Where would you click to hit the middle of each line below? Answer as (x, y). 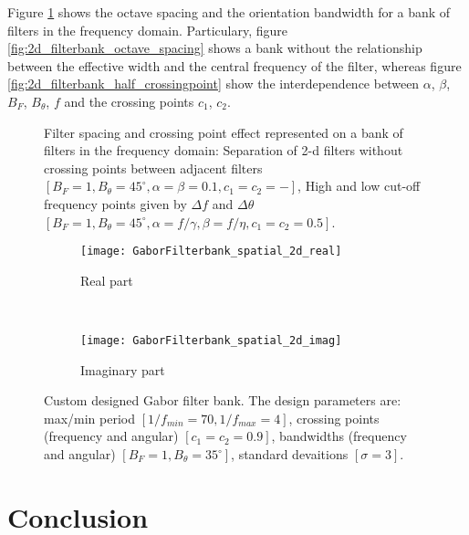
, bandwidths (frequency (339, 436)
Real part (107, 280)
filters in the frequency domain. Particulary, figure (147, 30)
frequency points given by (115, 203)
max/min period (90, 418)
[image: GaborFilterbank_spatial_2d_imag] (211, 340)
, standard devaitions (290, 454)
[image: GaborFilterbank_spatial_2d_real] (211, 252)
